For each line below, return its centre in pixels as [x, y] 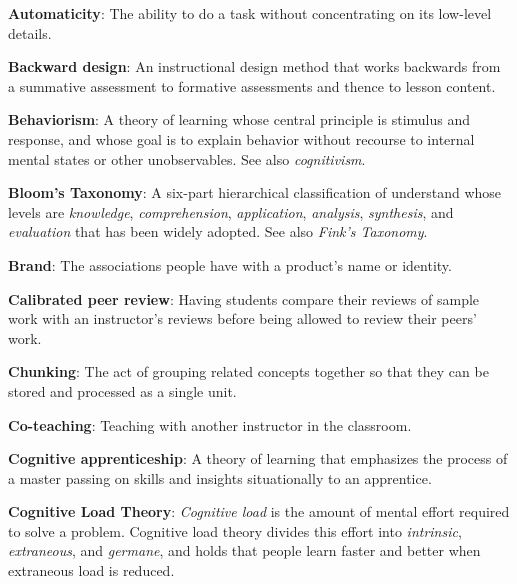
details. [30, 32]
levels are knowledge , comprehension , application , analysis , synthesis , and [231, 211]
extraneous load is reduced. [91, 570]
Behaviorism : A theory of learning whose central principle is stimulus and [239, 119]
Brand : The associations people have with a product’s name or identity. [230, 264]
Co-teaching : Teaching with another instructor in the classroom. [210, 424]
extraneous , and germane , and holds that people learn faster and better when [244, 550]
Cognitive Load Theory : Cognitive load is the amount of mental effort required [259, 511]
